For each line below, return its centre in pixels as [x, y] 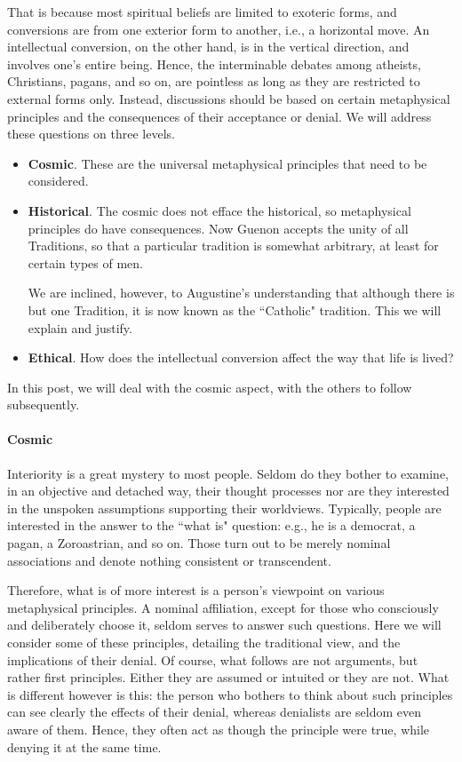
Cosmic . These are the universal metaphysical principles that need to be [227, 163]
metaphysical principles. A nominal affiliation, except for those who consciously [223, 607]
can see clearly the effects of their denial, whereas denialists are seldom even [215, 712]
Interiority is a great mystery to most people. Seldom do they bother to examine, [228, 473]
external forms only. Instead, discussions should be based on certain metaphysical [229, 98]
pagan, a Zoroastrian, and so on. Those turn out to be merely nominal [199, 543]
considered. [58, 181]
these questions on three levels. [91, 134]
